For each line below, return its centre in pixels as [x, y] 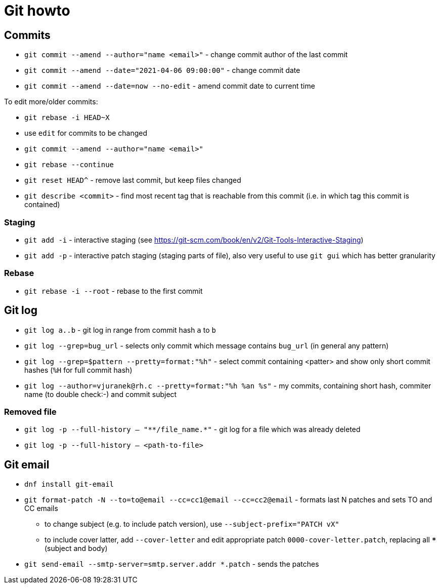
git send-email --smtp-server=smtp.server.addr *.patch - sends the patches [172, 564]
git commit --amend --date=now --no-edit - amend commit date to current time [170, 86]
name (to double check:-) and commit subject [101, 394]
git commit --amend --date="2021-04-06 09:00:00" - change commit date [162, 70]
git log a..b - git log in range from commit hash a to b [120, 330]
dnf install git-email [69, 484]
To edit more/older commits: [51, 102]
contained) [42, 205]
